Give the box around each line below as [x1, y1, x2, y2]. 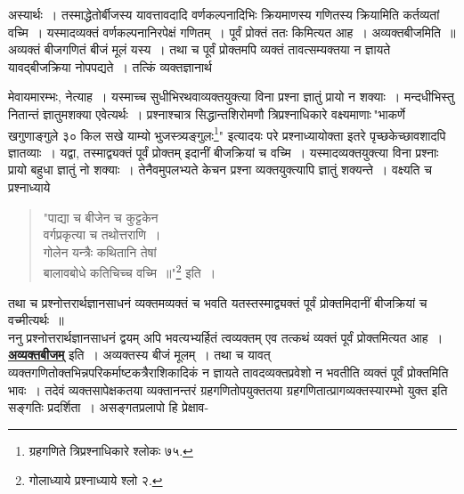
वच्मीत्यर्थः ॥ [8, 311, 64, 329]
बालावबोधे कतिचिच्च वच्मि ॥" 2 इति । [43, 261, 216, 282]
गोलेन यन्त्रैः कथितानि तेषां [43, 242, 157, 261]
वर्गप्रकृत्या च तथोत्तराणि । [43, 225, 161, 244]
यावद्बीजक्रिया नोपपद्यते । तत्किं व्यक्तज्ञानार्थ [8, 57, 212, 76]
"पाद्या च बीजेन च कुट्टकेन [43, 207, 159, 226]
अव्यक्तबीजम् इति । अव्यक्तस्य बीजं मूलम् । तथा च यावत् [8, 345, 271, 364]
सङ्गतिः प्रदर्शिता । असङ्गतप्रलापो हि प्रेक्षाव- [8, 398, 209, 417]
